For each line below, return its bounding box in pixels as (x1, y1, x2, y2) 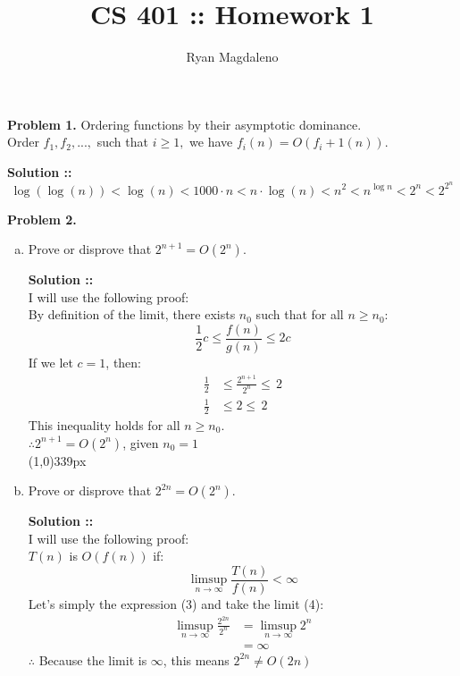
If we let (28, 353, 73, 371)
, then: (105, 353, 142, 371)
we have (189, 132, 233, 151)
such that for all (255, 305, 344, 324)
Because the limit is (38, 650, 147, 669)
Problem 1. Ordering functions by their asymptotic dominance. (7, 114, 362, 133)
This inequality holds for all (28, 415, 180, 434)
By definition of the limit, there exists (28, 305, 236, 324)
